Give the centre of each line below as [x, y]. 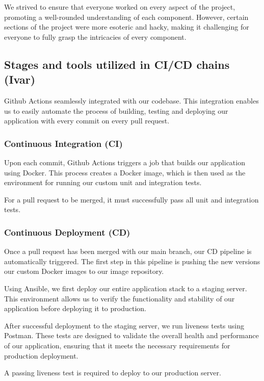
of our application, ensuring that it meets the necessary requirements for [117, 345]
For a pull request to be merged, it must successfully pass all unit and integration [131, 199]
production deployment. [41, 355]
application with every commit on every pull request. [87, 121]
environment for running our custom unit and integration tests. [103, 182]
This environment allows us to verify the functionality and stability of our [120, 298]
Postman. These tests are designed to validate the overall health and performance [131, 335]
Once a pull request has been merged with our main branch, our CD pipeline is [128, 251]
